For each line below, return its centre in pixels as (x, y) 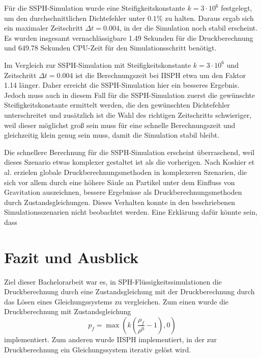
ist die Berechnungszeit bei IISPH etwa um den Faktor (161, 75)
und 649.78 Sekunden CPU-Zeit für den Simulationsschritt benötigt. (110, 48)
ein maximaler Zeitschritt (43, 28)
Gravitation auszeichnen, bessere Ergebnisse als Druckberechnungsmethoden (123, 192)
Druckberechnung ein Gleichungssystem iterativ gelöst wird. (98, 349)
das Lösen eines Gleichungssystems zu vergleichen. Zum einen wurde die (117, 301)
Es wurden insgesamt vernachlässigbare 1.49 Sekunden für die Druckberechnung (129, 37)
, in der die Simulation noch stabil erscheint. (188, 28)
